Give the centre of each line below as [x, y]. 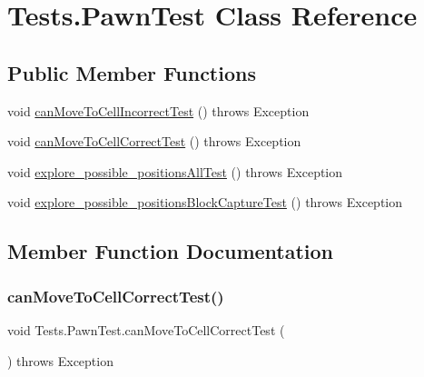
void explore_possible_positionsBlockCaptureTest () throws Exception [205, 202]
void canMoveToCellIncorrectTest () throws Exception [158, 110]
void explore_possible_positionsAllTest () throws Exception [175, 171]
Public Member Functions [132, 72]
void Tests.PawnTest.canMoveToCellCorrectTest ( [146, 329]
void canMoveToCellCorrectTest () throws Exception [154, 141]
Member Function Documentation [171, 251]
